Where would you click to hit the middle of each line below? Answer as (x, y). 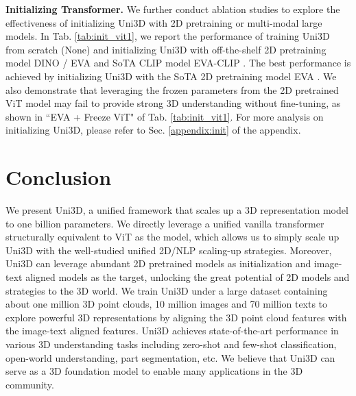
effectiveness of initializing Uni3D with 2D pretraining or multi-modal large (164, 22)
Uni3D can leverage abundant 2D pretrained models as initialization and (158, 263)
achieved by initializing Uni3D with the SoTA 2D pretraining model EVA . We (171, 76)
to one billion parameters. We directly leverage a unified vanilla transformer (165, 223)
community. (30, 384)
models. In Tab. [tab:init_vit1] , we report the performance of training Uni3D (168, 36)
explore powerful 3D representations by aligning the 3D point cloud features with (176, 317)
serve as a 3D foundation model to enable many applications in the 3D (154, 371)
